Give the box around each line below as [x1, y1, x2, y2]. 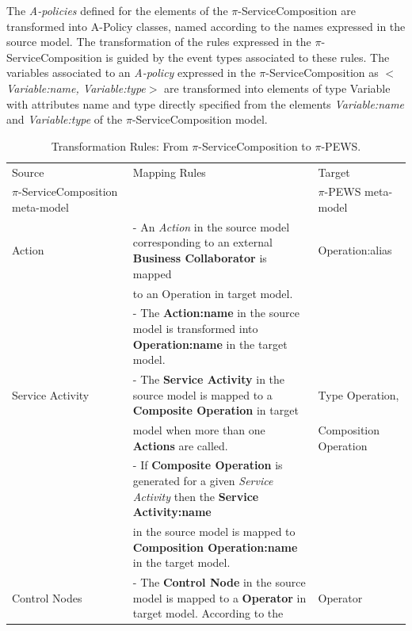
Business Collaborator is [132, 250, 267, 266]
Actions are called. [132, 437, 228, 453]
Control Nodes [12, 589, 82, 606]
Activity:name [132, 503, 212, 520]
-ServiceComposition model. [132, 111, 268, 128]
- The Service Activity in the [132, 370, 285, 387]
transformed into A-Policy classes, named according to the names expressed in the [6, 17, 406, 34]
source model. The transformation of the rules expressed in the [6, 33, 311, 50]
